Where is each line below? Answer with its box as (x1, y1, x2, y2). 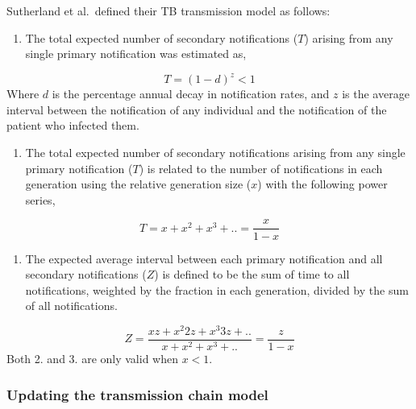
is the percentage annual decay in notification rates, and (52, 85, 330, 102)
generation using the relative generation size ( (25, 176, 252, 192)
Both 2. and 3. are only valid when (6, 350, 178, 367)
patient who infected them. (6, 117, 139, 134)
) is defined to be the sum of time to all (154, 266, 350, 283)
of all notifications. (25, 297, 118, 314)
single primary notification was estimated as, (25, 45, 247, 62)
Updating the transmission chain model (6, 384, 268, 404)
